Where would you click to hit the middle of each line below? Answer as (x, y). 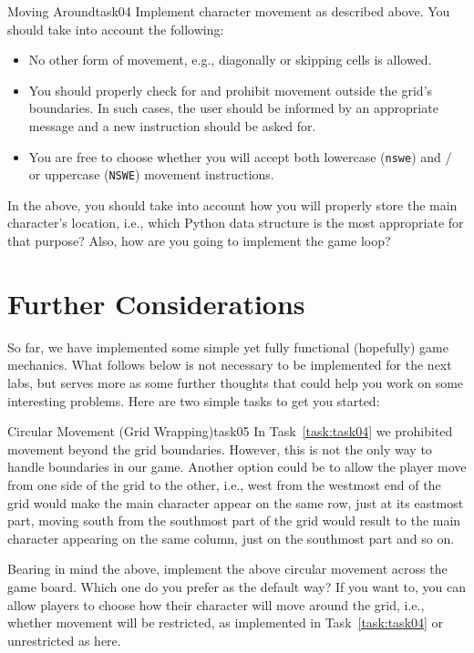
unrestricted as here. (64, 640)
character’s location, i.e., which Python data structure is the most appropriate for (236, 223)
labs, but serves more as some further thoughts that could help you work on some (236, 382)
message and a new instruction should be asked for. (172, 125)
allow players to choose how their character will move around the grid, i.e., (216, 604)
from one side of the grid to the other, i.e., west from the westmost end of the (224, 484)
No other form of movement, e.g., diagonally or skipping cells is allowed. (230, 60)
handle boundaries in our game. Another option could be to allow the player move (237, 467)
